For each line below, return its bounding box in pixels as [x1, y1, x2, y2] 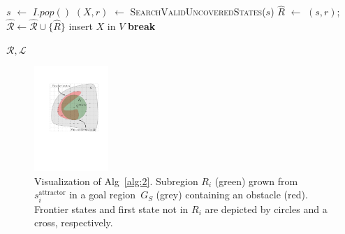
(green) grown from [214, 173, 298, 188]
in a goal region [69, 187, 136, 202]
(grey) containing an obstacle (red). [156, 187, 308, 202]
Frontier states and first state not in [34, 201, 189, 216]
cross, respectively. [34, 215, 113, 230]
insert [68, 19, 93, 34]
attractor [38, 189, 66, 197]
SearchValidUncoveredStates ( [130, 4, 266, 19]
